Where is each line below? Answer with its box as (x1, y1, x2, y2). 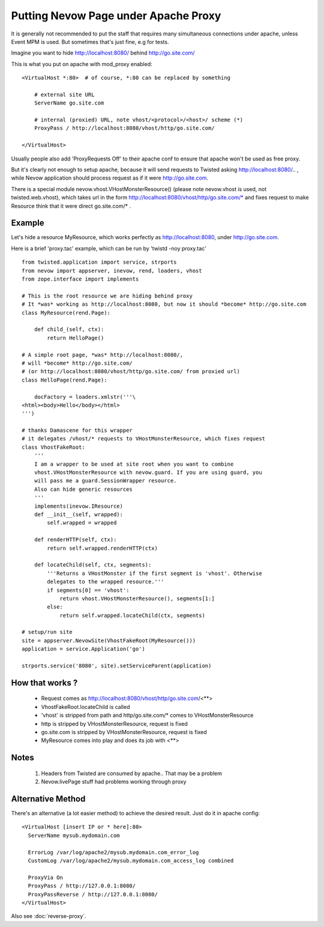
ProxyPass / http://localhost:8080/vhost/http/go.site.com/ (34, 125, 215, 132)
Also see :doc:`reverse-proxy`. (11, 913, 86, 920)
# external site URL (34, 91, 95, 98)
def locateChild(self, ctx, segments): (34, 562, 152, 568)
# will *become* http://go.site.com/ (22, 359, 133, 366)
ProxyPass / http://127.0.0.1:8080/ (28, 883, 136, 889)
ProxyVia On (28, 874, 63, 881)
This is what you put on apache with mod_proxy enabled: (11, 60, 152, 67)
